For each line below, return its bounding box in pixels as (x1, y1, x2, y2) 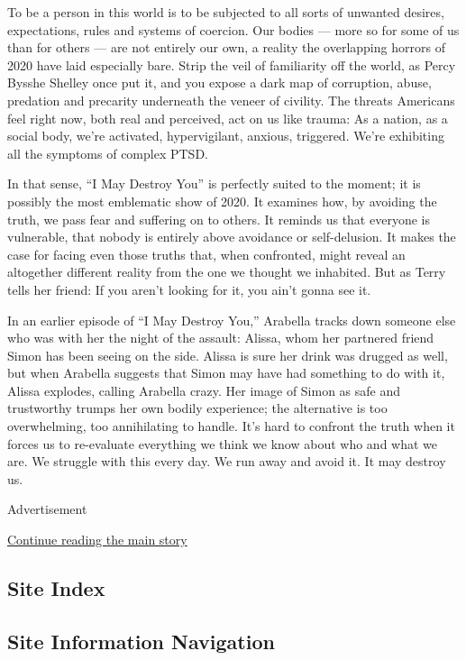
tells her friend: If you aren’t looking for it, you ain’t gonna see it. (7, 280, 371, 298)
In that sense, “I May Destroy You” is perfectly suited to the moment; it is (7, 174, 421, 193)
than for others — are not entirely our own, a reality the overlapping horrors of (7, 38, 445, 57)
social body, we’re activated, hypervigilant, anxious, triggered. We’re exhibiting (7, 126, 444, 145)
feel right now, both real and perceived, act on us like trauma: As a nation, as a (7, 108, 448, 127)
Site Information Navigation (7, 627, 275, 655)
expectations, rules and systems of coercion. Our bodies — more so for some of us (7, 20, 460, 39)
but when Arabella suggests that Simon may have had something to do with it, (7, 363, 445, 382)
